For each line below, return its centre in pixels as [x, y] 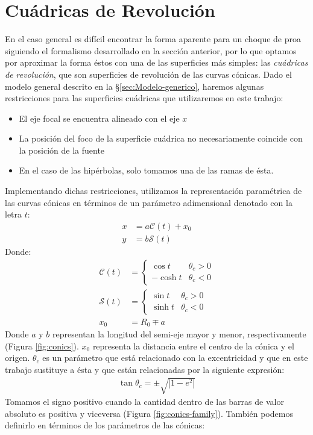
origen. [17, 358]
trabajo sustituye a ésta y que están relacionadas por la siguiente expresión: [145, 369]
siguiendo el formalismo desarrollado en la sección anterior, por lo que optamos [151, 50]
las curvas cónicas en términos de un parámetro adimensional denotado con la [149, 202]
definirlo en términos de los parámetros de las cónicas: [105, 425]
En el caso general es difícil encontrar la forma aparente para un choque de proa [153, 39]
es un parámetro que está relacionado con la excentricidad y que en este [175, 358]
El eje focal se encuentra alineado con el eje [99, 118]
